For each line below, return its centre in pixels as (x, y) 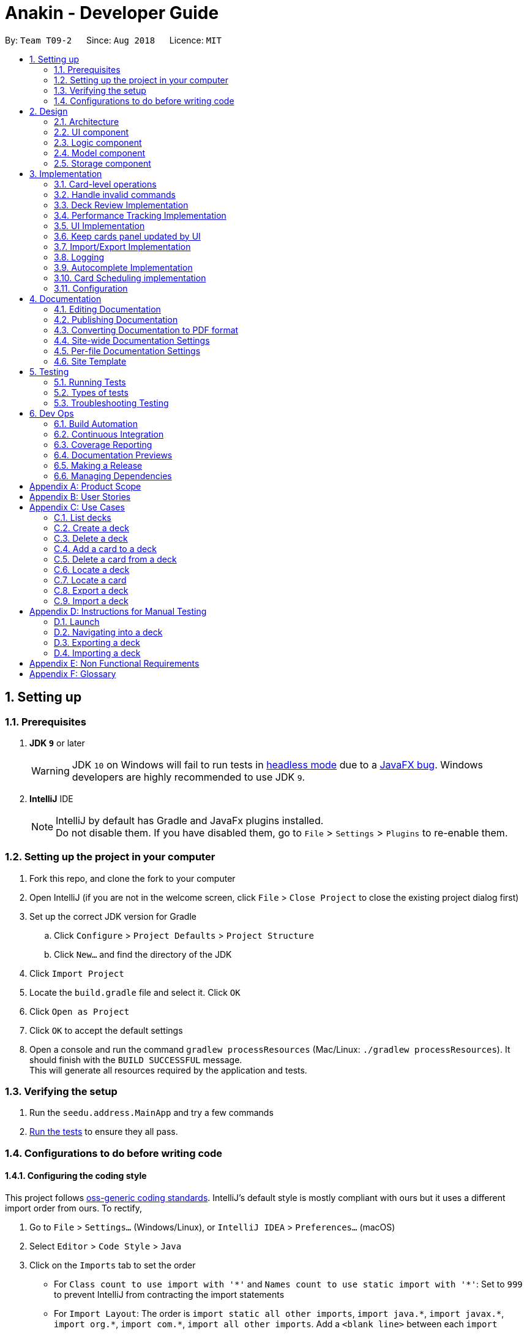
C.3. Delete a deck (91, 538)
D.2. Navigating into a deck (108, 632)
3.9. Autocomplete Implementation (123, 267)
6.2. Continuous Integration (109, 434)
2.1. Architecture (87, 121)
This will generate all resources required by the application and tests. (168, 1070)
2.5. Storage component (103, 163)
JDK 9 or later (57, 743)
